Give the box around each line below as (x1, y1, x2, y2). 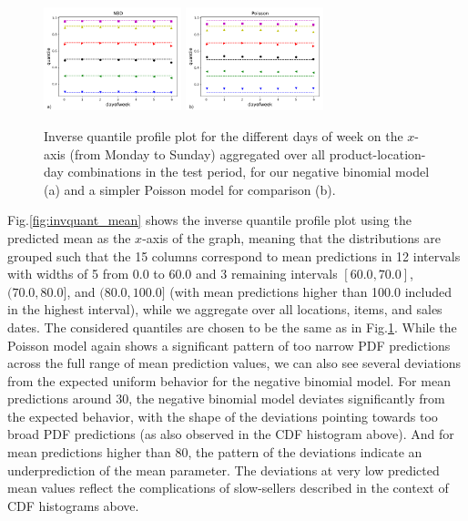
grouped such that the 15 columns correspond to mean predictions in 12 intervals (7, 246, 461, 265)
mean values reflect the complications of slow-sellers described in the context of (7, 478, 449, 497)
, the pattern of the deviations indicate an (188, 443, 422, 462)
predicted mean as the (7, 228, 131, 247)
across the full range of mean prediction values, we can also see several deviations (7, 353, 462, 373)
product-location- (329, 144, 426, 163)
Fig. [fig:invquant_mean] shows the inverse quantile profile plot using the (7, 210, 412, 230)
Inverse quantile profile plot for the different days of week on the (44, 126, 403, 145)
